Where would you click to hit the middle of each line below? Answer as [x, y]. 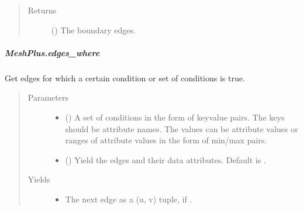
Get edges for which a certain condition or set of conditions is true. [125, 78]
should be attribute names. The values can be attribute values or [182, 128]
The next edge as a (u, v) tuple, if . [129, 199]
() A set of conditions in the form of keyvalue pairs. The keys [175, 117]
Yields [39, 179]
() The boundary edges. [93, 30]
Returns [42, 10]
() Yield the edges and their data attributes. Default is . [166, 159]
